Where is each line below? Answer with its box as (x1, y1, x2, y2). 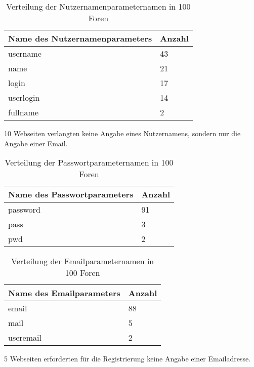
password (8, 203, 40, 216)
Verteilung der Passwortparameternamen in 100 (5, 156, 174, 169)
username (8, 48, 41, 59)
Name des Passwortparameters (8, 188, 134, 200)
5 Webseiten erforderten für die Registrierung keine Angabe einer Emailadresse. (4, 353, 251, 364)
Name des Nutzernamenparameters (8, 32, 152, 44)
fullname (8, 106, 39, 118)
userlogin (8, 92, 40, 103)
